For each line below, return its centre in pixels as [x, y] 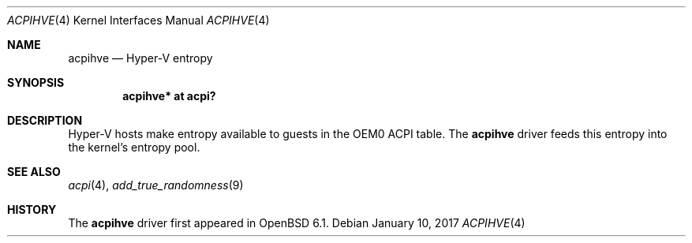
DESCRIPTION [45, 120]
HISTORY [32, 209]
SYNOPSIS [36, 82]
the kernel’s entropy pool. [134, 147]
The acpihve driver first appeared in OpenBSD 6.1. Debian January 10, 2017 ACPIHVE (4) [297, 223]
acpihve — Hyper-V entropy [140, 58]
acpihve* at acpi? [169, 96]
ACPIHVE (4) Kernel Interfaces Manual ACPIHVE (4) [138, 20]
